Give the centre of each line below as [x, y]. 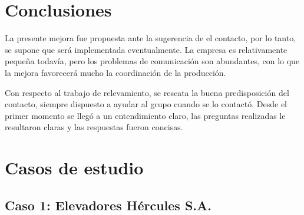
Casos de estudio [74, 168]
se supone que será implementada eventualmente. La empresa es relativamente [146, 49]
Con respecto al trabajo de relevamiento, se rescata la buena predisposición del [147, 92]
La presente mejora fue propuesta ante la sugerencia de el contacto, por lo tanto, [151, 38]
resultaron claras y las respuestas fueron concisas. [94, 127]
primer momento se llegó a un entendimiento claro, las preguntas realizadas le [145, 115]
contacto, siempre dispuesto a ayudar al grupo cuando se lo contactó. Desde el [146, 104]
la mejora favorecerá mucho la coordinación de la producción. [115, 72]
